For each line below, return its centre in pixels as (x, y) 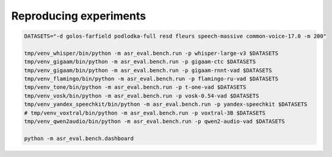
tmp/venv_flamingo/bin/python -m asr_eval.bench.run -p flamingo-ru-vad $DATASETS (151, 79)
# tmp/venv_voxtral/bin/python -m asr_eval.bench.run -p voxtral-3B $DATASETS (145, 113)
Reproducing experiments (79, 16)
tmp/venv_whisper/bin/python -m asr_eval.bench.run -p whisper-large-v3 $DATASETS (151, 53)
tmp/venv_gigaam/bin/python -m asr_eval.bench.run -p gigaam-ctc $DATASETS (140, 62)
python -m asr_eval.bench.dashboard (79, 138)
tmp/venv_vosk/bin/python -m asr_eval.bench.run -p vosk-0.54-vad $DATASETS (142, 96)
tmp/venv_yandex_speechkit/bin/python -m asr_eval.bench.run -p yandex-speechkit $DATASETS (166, 104)
